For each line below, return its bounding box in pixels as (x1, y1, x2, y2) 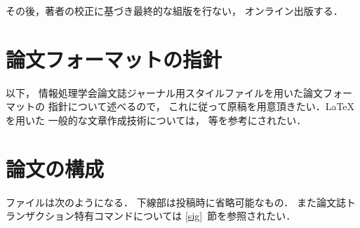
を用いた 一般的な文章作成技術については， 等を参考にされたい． (6, 112, 307, 127)
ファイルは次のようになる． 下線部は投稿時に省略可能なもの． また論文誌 (6, 194, 346, 209)
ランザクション (6, 208, 74, 223)
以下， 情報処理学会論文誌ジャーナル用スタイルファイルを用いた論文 (6, 85, 323, 100)
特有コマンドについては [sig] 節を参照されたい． (74, 208, 296, 223)
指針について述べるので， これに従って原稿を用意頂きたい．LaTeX (48, 99, 355, 114)
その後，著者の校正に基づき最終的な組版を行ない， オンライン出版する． (6, 4, 343, 18)
